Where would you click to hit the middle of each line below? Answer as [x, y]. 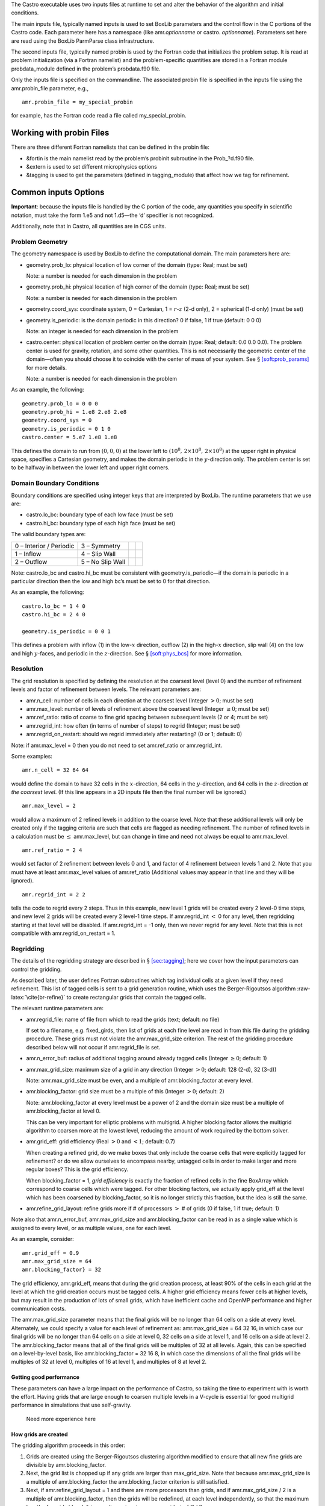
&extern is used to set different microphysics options [92, 166]
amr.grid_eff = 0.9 [51, 1253]
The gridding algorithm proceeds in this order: [68, 1445]
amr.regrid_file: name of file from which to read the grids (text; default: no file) [123, 1019]
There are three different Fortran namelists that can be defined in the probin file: [110, 147]
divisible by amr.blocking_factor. [66, 1465]
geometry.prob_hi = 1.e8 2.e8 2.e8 [74, 412]
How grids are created [39, 1434]
